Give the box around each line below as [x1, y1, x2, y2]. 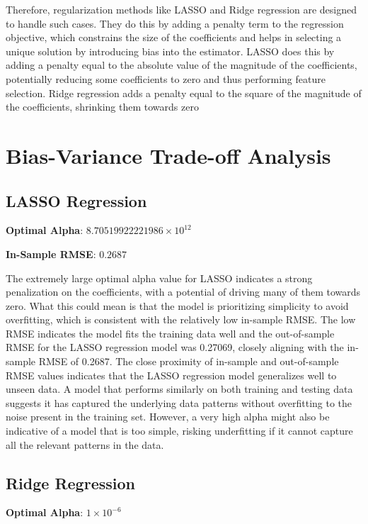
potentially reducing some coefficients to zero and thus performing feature [6, 71, 326, 86]
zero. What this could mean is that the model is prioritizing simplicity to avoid [6, 298, 349, 313]
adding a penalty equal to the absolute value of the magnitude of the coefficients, [6, 57, 357, 72]
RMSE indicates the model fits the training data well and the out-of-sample [6, 325, 335, 340]
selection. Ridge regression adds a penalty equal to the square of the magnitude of [6, 85, 362, 100]
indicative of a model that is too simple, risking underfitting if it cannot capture [6, 423, 353, 438]
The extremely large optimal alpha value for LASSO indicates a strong [6, 270, 313, 285]
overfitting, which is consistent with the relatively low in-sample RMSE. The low [6, 312, 356, 327]
